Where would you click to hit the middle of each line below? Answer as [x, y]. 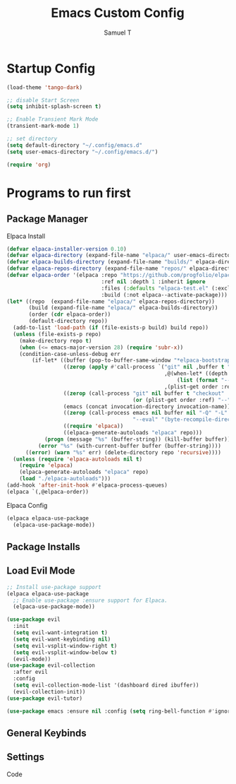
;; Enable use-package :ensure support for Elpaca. [91, 600]
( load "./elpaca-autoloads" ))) [65, 479]
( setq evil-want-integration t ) [61, 633]
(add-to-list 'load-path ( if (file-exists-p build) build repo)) [111, 328]
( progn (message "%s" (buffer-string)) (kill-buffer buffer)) [137, 439]
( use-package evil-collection [51, 665]
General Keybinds [47, 733]
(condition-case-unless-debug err [70, 354]
